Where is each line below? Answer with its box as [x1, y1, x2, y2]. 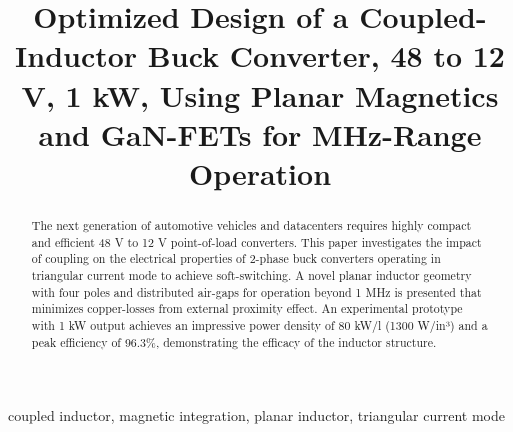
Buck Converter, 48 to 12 [147, 35, 505, 76]
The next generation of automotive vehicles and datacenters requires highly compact [31, 216, 472, 233]
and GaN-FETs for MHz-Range [38, 113, 482, 154]
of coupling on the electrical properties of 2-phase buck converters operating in [31, 250, 441, 267]
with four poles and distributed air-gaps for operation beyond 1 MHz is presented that [31, 283, 482, 300]
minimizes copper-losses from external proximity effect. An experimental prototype [31, 300, 463, 317]
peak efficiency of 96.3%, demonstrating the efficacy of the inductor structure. [31, 333, 437, 350]
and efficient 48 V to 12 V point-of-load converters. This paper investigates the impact [31, 233, 482, 250]
